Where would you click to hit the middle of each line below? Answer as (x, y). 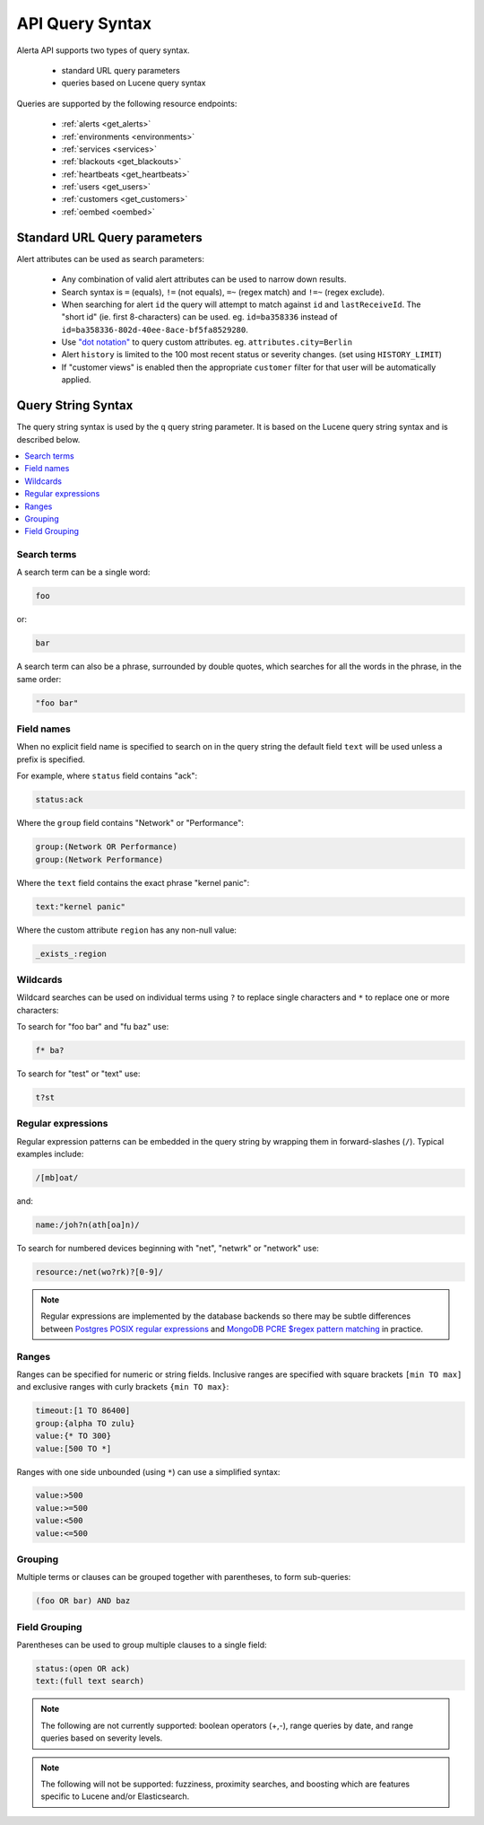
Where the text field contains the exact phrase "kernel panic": (133, 882)
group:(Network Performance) (99, 859)
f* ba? (50, 1051)
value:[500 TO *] (73, 1448)
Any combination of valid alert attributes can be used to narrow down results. (204, 279)
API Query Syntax (84, 23)
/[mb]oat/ (57, 1178)
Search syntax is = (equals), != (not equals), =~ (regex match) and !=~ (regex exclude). (223, 292)
